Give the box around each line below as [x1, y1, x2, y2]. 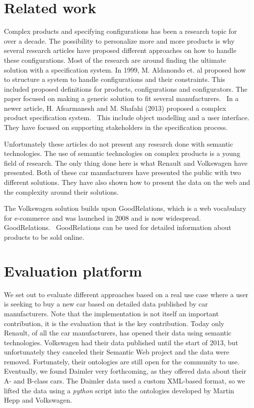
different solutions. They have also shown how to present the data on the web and [4, 177, 251, 187]
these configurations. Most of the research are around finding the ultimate [4, 54, 226, 65]
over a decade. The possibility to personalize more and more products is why [4, 35, 235, 46]
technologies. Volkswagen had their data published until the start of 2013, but [4, 337, 238, 347]
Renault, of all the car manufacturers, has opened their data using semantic [4, 328, 231, 338]
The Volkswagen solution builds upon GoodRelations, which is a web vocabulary [4, 203, 247, 213]
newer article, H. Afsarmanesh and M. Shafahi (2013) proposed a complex [4, 102, 227, 113]
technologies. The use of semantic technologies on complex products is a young [4, 148, 240, 158]
